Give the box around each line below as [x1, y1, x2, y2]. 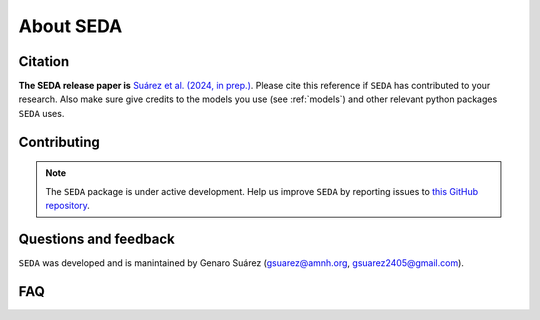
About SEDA [18, 15, 123, 37]
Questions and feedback [18, 230, 175, 247]
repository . [45, 200, 90, 212]
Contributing [18, 133, 100, 150]
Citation [18, 53, 70, 70]
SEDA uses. [18, 107, 65, 119]
